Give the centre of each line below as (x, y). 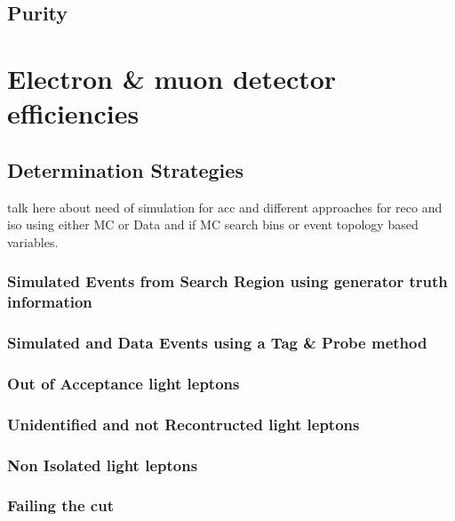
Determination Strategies (125, 169)
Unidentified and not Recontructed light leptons (184, 424)
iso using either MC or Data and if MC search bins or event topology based (213, 224)
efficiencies (73, 113)
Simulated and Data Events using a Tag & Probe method (217, 343)
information (50, 302)
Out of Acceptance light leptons (124, 383)
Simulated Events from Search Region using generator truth (227, 281)
